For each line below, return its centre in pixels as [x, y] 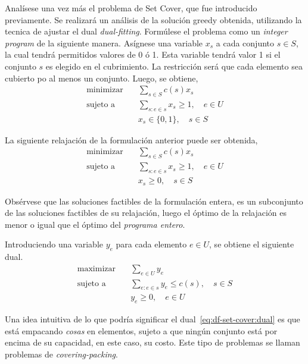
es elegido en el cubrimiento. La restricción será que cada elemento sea [174, 66]
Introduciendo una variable [54, 244]
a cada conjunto [245, 43]
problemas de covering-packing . [61, 354]
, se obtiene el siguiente [252, 244]
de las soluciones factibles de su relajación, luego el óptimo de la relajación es [146, 213]
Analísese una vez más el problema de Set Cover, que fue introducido [131, 8]
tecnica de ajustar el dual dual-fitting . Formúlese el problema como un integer [146, 31]
